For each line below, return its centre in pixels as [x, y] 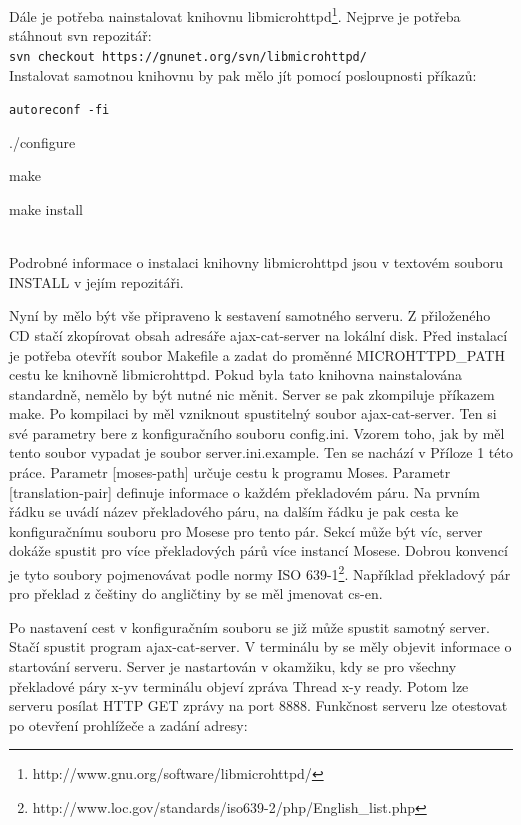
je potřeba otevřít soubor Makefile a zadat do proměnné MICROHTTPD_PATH [257, 354]
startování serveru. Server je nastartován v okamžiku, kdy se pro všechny [233, 666]
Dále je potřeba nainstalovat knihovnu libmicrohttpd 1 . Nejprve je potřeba [235, 14]
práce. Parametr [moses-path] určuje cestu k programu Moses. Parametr [230, 472]
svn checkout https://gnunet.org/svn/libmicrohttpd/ [188, 56]
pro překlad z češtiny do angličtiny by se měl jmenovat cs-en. [196, 593]
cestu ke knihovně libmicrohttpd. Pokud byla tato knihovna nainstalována [236, 374]
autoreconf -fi [59, 110]
